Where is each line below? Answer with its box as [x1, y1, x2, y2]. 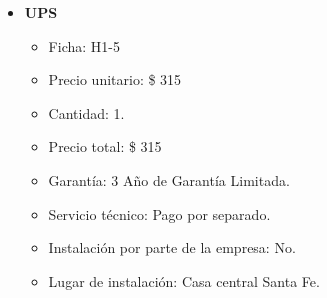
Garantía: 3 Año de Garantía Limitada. [48, 169, 290, 190]
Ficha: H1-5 [48, 35, 120, 56]
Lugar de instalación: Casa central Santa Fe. [48, 270, 320, 291]
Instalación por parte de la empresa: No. [48, 237, 296, 258]
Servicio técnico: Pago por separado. [48, 203, 271, 224]
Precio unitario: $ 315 [48, 69, 182, 90]
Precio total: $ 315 [48, 136, 162, 157]
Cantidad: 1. [48, 102, 125, 123]
